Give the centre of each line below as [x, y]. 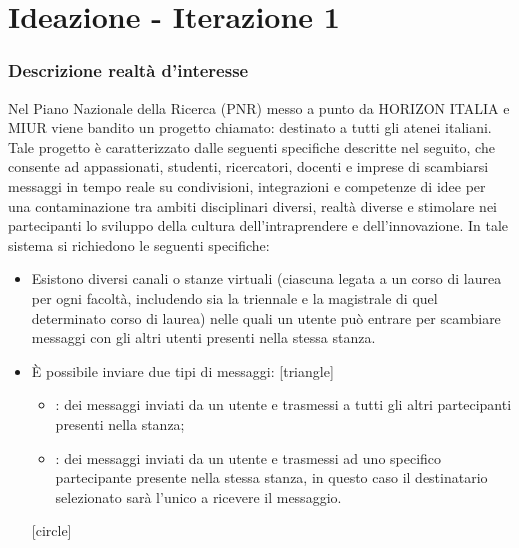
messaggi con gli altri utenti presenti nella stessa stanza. [203, 337]
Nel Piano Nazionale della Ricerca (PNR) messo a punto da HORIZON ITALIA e [259, 107]
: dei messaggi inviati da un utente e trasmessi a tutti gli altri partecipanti [283, 404]
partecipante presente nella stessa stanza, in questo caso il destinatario [271, 477]
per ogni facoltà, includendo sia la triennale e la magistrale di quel [234, 297]
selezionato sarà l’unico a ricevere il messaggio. [198, 496]
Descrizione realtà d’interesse [128, 70]
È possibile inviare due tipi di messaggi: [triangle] [182, 370]
